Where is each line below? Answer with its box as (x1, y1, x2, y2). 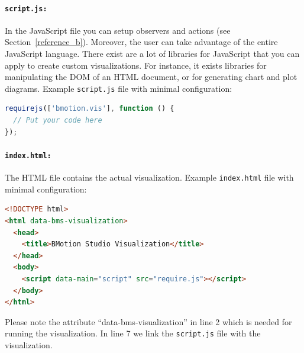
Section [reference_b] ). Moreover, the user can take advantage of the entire (5, 36, 278, 48)
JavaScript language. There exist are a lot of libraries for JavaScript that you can (5, 47, 300, 60)
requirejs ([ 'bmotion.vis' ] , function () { (5, 104, 174, 113)
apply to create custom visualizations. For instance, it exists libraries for (5, 59, 267, 71)
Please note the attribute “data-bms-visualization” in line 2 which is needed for (5, 315, 292, 328)
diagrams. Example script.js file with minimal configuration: (5, 82, 232, 94)
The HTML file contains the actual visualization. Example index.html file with (5, 171, 294, 184)
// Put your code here (13, 116, 102, 125)
